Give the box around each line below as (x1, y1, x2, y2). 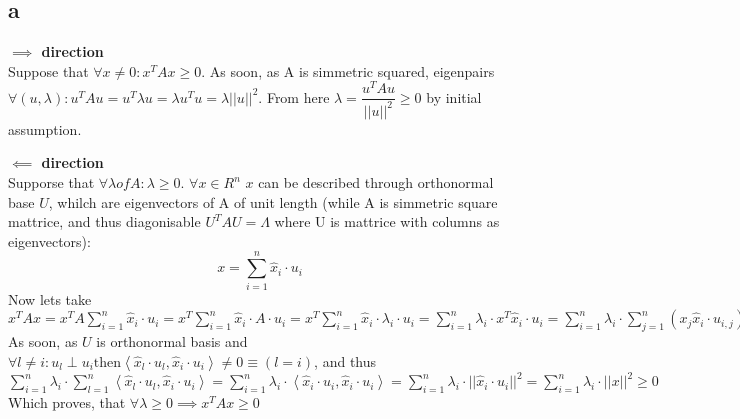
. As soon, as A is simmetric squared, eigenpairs (201, 60, 495, 81)
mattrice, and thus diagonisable (8, 211, 201, 232)
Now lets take (8, 288, 92, 309)
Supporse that (8, 172, 95, 193)
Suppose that (8, 60, 89, 81)
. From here (258, 86, 330, 107)
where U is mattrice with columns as (274, 211, 500, 232)
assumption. (8, 118, 82, 139)
